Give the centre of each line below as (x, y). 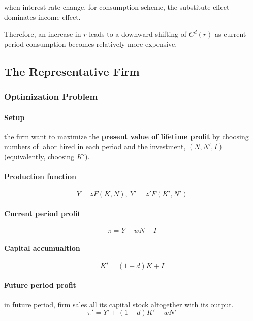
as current (231, 34)
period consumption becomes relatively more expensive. (91, 43)
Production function (40, 176)
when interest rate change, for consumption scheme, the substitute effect (117, 7)
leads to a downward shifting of (138, 34)
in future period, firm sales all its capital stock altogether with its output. (119, 304)
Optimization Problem (51, 96)
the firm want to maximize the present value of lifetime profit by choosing (126, 136)
